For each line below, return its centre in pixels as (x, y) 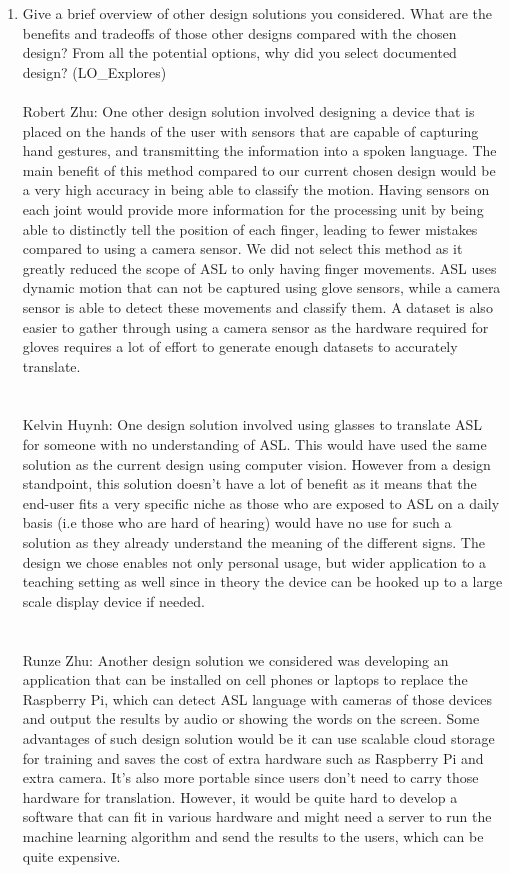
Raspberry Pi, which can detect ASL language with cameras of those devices (257, 698)
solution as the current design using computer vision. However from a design (256, 463)
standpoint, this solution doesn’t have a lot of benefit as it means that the (249, 483)
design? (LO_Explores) (94, 71)
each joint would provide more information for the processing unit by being (253, 208)
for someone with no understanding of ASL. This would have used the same (254, 444)
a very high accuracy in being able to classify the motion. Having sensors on (256, 189)
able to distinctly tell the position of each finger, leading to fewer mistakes (250, 228)
